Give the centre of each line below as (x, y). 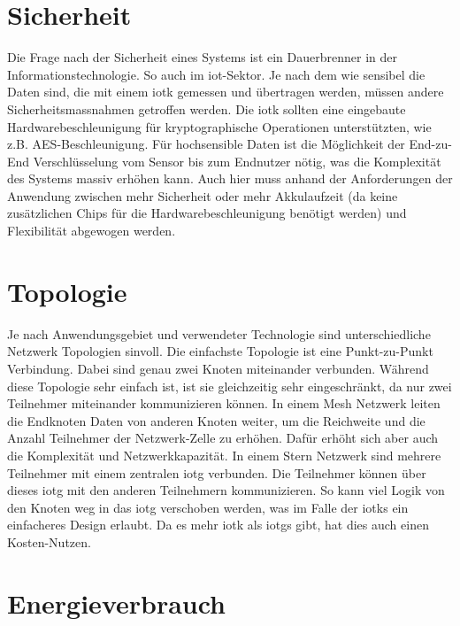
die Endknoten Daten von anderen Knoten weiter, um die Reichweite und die (216, 420)
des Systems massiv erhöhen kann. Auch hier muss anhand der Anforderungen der (230, 178)
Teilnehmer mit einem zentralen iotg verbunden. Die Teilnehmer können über (217, 472)
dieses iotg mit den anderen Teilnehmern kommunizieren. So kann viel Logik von (226, 490)
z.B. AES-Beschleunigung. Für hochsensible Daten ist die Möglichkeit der (206, 144)
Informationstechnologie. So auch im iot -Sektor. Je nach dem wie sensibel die (216, 74)
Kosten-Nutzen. (49, 541)
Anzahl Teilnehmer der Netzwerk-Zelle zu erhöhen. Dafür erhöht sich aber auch (223, 438)
